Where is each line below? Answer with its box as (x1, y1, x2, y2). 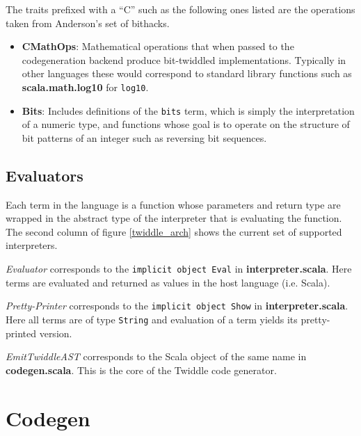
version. (39, 325, 72, 340)
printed (6, 325, 37, 340)
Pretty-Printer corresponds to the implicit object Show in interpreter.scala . (6, 298, 348, 313)
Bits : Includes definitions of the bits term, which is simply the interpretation (22, 103, 355, 118)
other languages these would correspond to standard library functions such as (22, 66, 352, 81)
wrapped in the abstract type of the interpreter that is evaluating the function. (6, 211, 342, 225)
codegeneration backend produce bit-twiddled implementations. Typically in (22, 52, 346, 67)
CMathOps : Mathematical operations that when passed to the (22, 39, 294, 54)
